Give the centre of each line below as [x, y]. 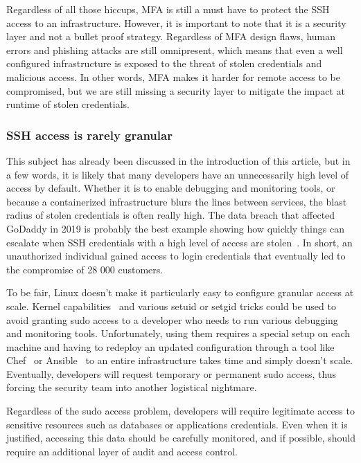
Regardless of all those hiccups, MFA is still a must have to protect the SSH [168, 9]
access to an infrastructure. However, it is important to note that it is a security [176, 22]
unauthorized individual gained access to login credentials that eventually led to [176, 256]
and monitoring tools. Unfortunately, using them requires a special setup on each [178, 333]
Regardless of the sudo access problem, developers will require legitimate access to [180, 411]
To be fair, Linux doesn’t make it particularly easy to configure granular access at [180, 292]
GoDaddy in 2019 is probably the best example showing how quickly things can [175, 228]
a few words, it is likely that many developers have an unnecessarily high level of [177, 174]
